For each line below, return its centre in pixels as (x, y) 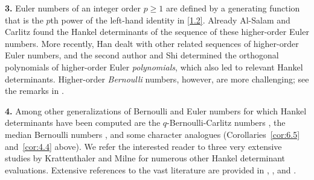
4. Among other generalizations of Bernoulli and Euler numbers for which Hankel (156, 110)
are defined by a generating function (233, 8)
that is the (24, 20)
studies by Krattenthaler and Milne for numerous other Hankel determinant (145, 158)
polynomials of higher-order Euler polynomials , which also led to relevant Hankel (154, 67)
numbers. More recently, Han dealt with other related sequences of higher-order (152, 43)
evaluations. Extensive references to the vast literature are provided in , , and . (151, 169)
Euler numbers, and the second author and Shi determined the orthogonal (142, 55)
